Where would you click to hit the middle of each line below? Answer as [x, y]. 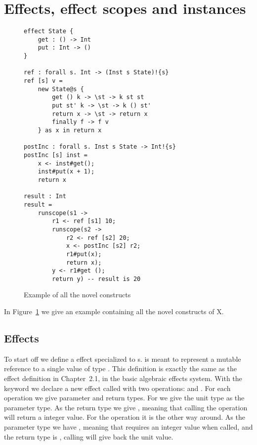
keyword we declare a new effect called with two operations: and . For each [117, 388]
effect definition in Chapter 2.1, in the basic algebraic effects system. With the [123, 378]
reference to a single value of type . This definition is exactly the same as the [120, 368]
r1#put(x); [84, 254]
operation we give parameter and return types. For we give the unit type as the [124, 398]
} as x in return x [70, 130]
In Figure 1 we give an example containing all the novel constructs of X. [114, 311]
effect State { [49, 31]
